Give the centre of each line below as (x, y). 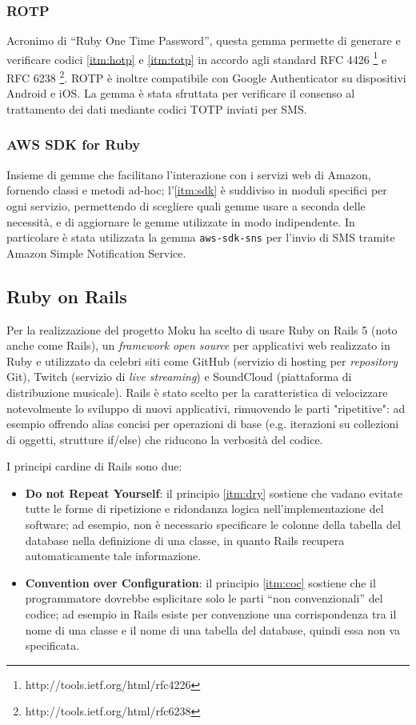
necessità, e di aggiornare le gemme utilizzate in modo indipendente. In (181, 221)
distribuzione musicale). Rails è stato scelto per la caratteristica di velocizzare (197, 392)
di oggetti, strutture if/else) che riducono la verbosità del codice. (165, 439)
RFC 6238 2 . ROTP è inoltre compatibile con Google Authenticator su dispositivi (206, 76)
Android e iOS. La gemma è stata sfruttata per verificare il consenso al (181, 93)
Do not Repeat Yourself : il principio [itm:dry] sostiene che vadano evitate (214, 493)
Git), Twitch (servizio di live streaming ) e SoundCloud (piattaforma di (179, 377)
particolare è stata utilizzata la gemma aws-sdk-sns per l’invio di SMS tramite (201, 237)
